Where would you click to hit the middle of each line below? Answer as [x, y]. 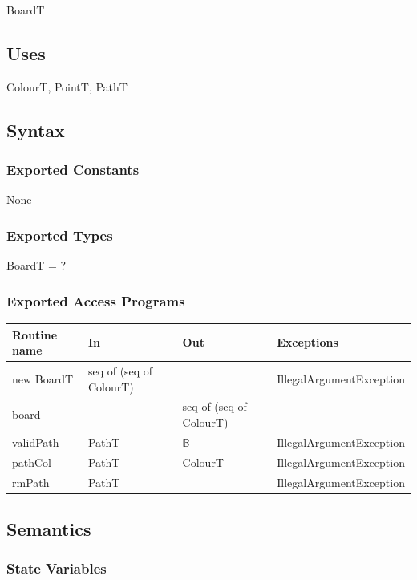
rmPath [31, 482]
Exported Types [60, 235]
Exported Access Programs [96, 300]
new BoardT [43, 378]
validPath [36, 442]
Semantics [49, 529]
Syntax [36, 130]
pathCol [32, 462]
